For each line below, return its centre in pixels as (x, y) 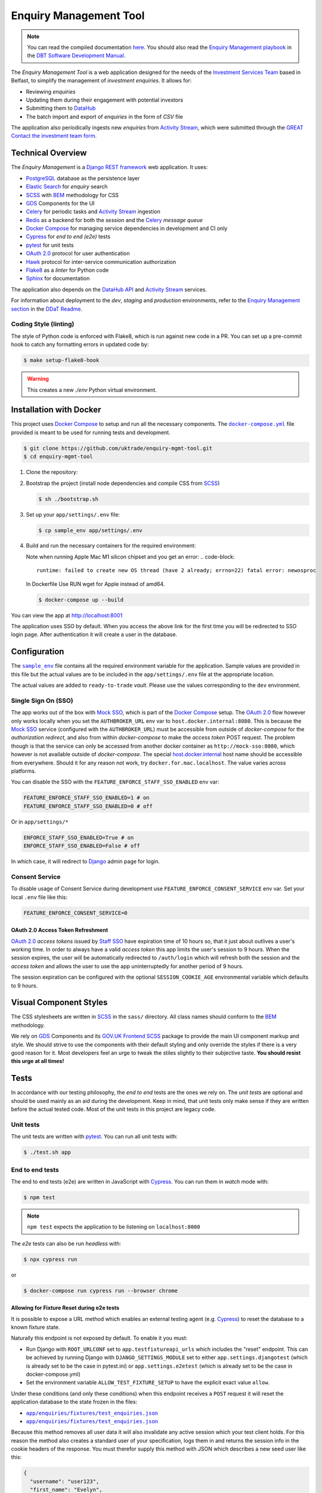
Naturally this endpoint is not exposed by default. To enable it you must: (99, 1338)
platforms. (24, 771)
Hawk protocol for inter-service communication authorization (101, 262)
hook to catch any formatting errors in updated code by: (80, 345)
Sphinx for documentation (58, 278)
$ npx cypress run (50, 1259)
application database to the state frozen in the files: (74, 1402)
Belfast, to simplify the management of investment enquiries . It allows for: (101, 81)
